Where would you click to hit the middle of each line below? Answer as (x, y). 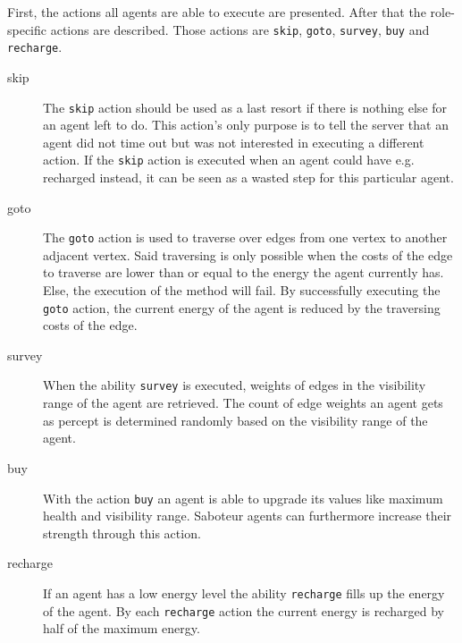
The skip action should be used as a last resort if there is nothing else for (245, 107)
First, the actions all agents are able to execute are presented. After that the (217, 12)
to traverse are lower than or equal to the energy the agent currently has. (244, 272)
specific (27, 29)
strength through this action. (122, 533)
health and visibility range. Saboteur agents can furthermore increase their (248, 516)
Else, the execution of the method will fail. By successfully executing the (242, 290)
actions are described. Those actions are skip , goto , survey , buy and (240, 29)
